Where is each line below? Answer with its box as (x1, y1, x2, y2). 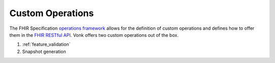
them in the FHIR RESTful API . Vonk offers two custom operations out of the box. (9, 32, 179, 38)
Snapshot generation (22, 48, 66, 54)
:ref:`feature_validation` (22, 41, 71, 47)
